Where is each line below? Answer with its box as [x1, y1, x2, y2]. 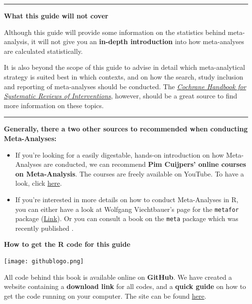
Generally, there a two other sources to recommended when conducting [4, 124, 248, 134]
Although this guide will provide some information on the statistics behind [4, 27, 226, 37]
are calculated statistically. [4, 46, 83, 56]
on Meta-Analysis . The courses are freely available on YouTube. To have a [15, 168, 244, 178]
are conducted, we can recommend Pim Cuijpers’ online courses [44, 159, 246, 169]
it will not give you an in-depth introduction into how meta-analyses [31, 36, 244, 47]
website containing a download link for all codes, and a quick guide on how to [4, 281, 246, 291]
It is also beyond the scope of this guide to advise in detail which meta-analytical [4, 62, 245, 72]
